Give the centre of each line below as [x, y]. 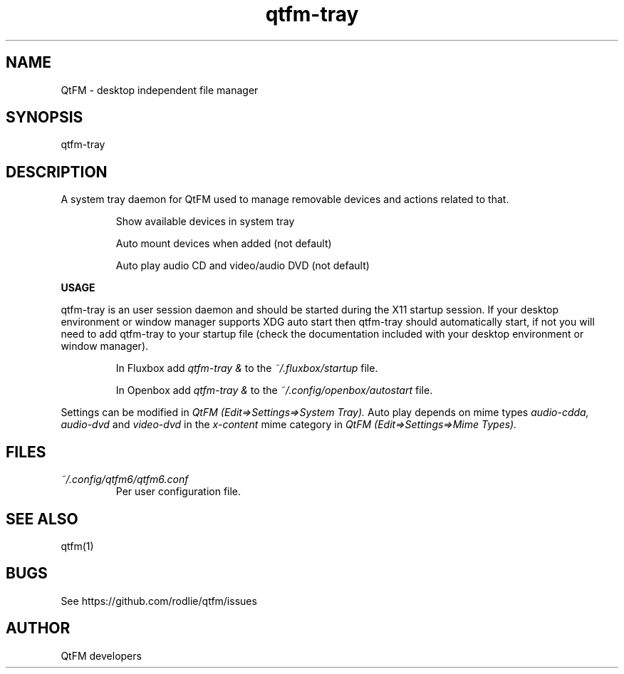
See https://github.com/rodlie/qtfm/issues [159, 601]
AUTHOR [38, 628]
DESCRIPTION [57, 172]
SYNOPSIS [45, 118]
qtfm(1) [77, 546]
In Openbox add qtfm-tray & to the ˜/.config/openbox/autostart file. [274, 390]
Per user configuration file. [178, 492]
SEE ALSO [42, 519]
